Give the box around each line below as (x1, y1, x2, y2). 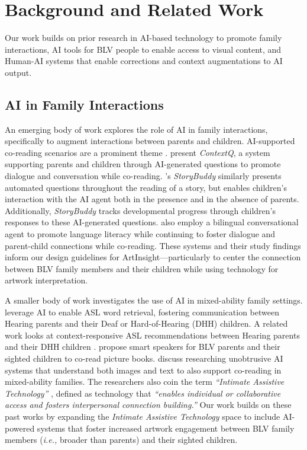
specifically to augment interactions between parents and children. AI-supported (5, 135, 295, 147)
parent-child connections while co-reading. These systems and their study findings (5, 239, 301, 251)
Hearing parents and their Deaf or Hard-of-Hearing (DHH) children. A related (5, 317, 288, 330)
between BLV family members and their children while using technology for (5, 262, 279, 275)
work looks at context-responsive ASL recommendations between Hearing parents (5, 328, 300, 341)
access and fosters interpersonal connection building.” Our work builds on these (5, 398, 292, 411)
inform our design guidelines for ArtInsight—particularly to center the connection (5, 251, 301, 263)
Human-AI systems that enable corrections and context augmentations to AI (5, 55, 283, 67)
